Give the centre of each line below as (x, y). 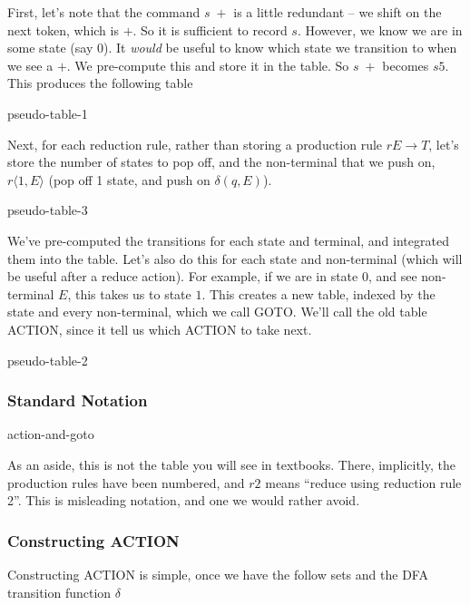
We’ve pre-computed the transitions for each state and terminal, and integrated (228, 240)
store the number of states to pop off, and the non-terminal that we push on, (221, 162)
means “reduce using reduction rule (363, 482)
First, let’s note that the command (104, 12)
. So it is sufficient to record (210, 29)
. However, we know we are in (380, 29)
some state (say (50, 48)
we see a (30, 65)
